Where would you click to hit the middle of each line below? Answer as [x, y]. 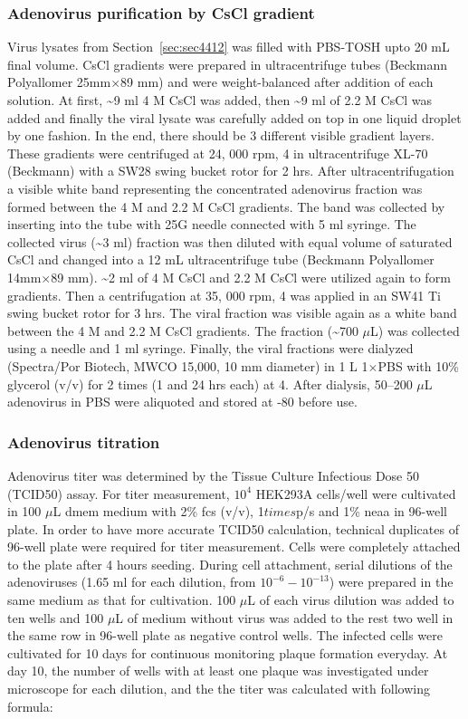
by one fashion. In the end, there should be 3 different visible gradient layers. [221, 135]
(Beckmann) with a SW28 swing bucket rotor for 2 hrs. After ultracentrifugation [231, 171]
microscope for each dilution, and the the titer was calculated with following [219, 689]
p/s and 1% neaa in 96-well [372, 511]
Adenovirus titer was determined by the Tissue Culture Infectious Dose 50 [213, 475]
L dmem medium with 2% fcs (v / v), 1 [158, 511]
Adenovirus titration [84, 441]
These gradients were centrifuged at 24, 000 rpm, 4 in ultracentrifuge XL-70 [218, 153]
